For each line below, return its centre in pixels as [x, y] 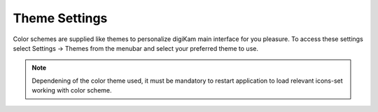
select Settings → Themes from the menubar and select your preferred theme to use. [136, 48]
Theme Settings [60, 18]
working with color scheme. [72, 90]
